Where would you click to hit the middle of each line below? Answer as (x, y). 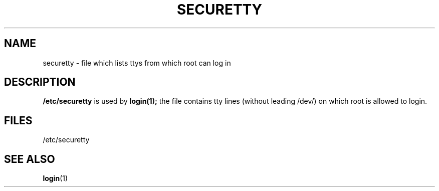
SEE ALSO (30, 159)
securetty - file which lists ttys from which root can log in (137, 63)
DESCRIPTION (40, 82)
